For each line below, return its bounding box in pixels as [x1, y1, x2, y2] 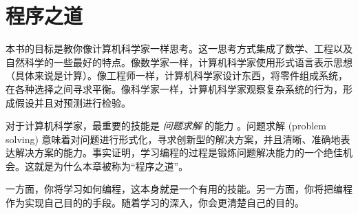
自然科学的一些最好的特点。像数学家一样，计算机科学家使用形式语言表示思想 [6, 54, 352, 69]
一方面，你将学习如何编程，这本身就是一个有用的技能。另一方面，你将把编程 [6, 182, 352, 196]
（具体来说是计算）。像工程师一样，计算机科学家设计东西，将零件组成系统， [6, 68, 348, 83]
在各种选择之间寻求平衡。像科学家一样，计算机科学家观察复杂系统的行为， [6, 81, 343, 96]
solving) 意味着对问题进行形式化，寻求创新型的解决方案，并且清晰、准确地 [6, 131, 341, 146]
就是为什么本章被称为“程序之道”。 [34, 158, 189, 173]
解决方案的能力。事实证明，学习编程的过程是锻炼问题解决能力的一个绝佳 [14, 145, 343, 160]
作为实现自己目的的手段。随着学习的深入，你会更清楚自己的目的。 [6, 195, 304, 210]
